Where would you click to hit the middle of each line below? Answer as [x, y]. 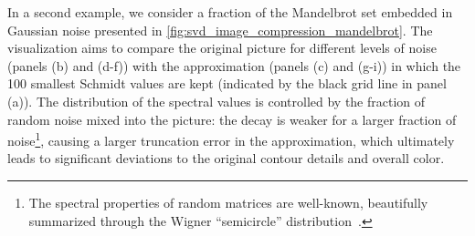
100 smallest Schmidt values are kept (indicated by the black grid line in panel [227, 83]
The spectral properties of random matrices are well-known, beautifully [228, 202]
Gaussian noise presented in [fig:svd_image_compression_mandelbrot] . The [220, 30]
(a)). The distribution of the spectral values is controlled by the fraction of [216, 101]
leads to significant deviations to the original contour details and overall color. [226, 158]
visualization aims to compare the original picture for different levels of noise [222, 48]
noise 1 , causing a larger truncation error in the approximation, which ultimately [231, 139]
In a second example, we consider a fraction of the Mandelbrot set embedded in [230, 12]
